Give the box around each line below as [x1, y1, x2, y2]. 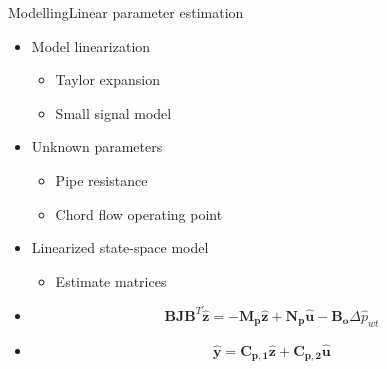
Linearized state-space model [31, 237, 209, 258]
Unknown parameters [31, 136, 163, 157]
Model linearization [31, 35, 151, 56]
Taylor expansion [55, 69, 160, 90]
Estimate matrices [55, 270, 167, 291]
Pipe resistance [55, 169, 148, 190]
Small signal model [55, 102, 172, 123]
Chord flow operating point [55, 203, 223, 224]
